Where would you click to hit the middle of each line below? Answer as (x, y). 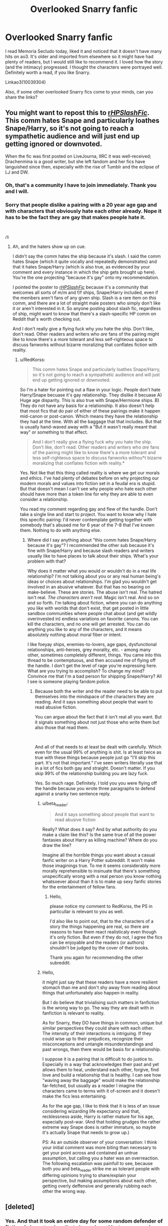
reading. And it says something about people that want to (94, 701)
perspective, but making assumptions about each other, (100, 1180)
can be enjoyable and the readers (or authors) (97, 942)
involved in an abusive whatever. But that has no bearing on (89, 586)
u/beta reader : (55, 804)
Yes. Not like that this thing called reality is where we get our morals (90, 472)
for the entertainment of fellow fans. (79, 886)
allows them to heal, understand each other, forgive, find (100, 1069)
